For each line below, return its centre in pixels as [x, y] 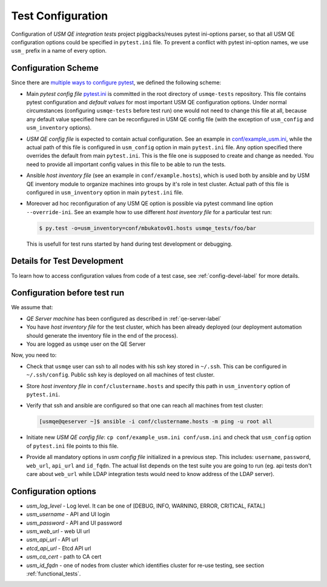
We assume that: [32, 307]
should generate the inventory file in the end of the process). [102, 335]
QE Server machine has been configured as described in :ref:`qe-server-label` [124, 318]
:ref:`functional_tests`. [54, 574]
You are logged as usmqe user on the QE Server [86, 344]
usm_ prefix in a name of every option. [59, 51]
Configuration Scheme [55, 68]
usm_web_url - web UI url [58, 531]
